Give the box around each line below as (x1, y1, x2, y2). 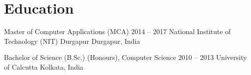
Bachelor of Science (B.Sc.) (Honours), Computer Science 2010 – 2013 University (4, 52, 247, 62)
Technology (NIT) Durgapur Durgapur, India (4, 36, 140, 46)
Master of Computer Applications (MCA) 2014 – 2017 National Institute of (4, 26, 231, 37)
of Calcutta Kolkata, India (4, 61, 83, 72)
